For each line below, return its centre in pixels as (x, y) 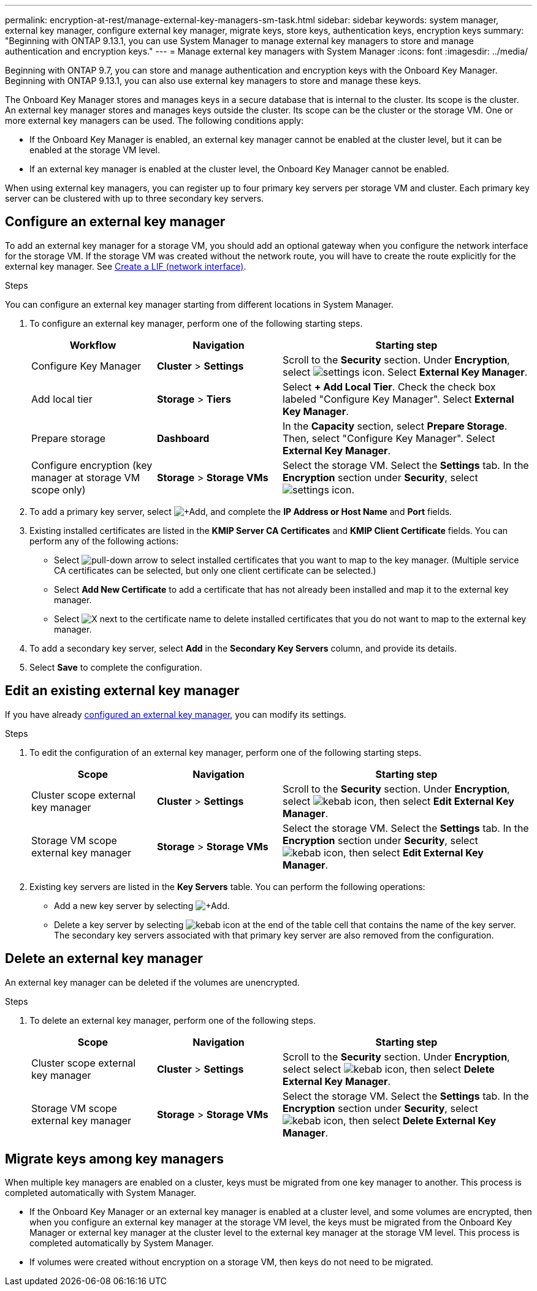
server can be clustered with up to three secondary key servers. (135, 198)
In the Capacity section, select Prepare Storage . (395, 426)
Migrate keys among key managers (114, 1159)
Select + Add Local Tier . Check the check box (389, 387)
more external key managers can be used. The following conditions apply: (154, 120)
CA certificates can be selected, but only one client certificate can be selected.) (215, 570)
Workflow (93, 345)
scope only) (59, 489)
